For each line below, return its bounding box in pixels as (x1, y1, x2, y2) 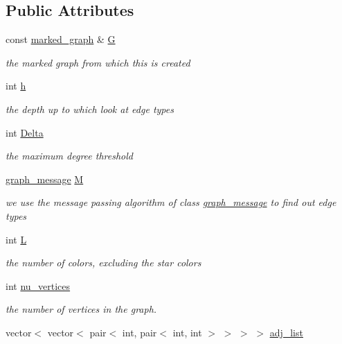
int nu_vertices (6, 278, 71, 293)
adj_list (269, 325, 303, 339)
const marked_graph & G (6, 32, 116, 46)
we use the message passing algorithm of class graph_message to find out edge (6, 195, 336, 209)
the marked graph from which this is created (6, 55, 190, 69)
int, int (172, 325, 202, 339)
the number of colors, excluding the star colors (6, 255, 201, 270)
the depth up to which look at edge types (6, 101, 174, 116)
